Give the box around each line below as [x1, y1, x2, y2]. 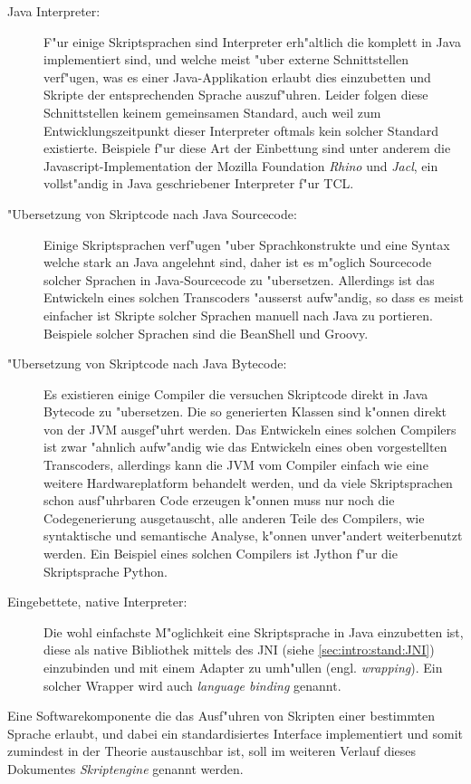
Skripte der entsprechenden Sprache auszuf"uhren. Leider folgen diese [43, 85, 428, 104]
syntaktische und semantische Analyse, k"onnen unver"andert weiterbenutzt [43, 526, 463, 545]
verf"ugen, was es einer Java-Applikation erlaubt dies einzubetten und [43, 67, 431, 86]
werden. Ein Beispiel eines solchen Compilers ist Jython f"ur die [43, 544, 398, 563]
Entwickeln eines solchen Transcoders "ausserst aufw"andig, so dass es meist [43, 288, 464, 307]
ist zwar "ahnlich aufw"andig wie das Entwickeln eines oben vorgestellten [43, 437, 447, 456]
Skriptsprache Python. [43, 561, 168, 580]
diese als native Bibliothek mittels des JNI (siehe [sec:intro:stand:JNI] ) [43, 640, 435, 659]
